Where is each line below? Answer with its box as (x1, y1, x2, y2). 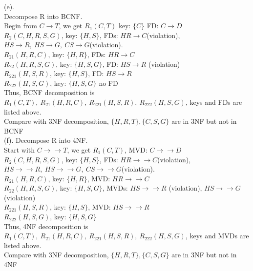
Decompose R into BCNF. (4, 11, 83, 21)
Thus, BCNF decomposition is (4, 87, 95, 97)
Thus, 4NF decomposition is (4, 221, 88, 231)
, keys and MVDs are (185, 231, 249, 241)
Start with (4, 144, 35, 155)
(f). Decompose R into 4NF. (4, 135, 88, 145)
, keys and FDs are (185, 97, 242, 107)
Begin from (4, 20, 37, 31)
